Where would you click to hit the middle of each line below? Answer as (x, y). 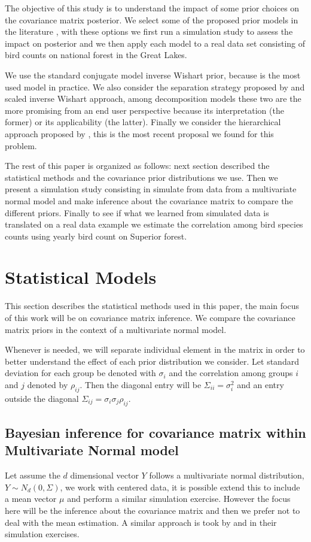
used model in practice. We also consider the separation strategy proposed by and (155, 87)
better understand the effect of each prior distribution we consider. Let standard (152, 361)
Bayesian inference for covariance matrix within (155, 432)
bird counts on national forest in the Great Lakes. (96, 55)
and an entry (260, 384)
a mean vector (31, 499)
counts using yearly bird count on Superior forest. (96, 236)
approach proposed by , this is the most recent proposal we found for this (139, 133)
